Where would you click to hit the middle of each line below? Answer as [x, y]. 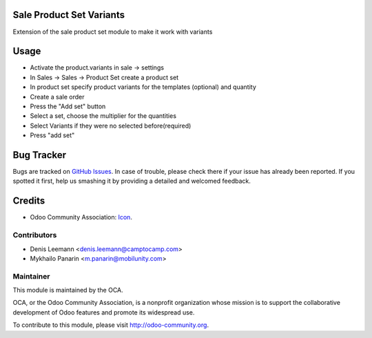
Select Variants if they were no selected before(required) [111, 126]
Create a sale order [57, 97]
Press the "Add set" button [68, 106]
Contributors [35, 235]
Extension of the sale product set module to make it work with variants [113, 32]
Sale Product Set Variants [69, 15]
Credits [29, 201]
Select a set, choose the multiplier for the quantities [103, 116]
